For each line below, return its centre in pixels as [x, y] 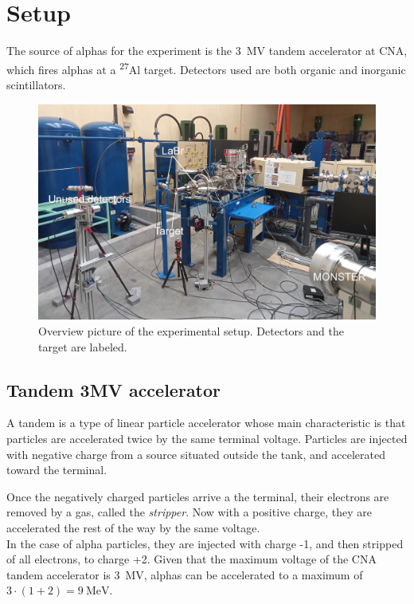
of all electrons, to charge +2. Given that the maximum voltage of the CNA [191, 559]
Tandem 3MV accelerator [114, 389]
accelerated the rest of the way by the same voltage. [133, 527]
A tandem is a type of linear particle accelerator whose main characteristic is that [206, 423]
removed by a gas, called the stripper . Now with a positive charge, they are [189, 512]
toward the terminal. [57, 470]
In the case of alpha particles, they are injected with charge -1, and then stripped [205, 543]
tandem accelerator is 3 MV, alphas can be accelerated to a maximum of [185, 574]
